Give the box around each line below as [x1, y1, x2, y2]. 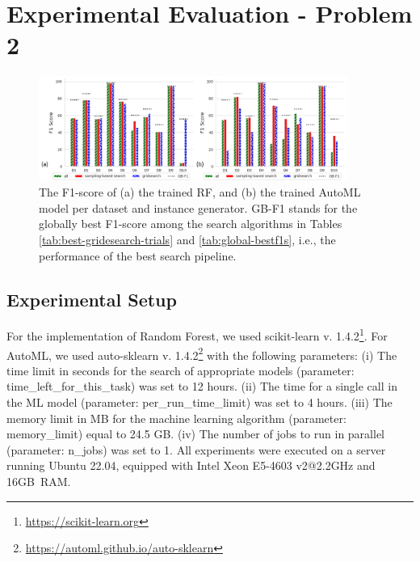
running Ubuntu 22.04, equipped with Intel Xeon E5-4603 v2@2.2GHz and [6, 457, 376, 474]
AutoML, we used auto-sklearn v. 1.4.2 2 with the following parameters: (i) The [6, 344, 397, 363]
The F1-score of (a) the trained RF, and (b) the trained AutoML [39, 184, 361, 201]
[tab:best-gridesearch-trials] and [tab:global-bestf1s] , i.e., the [39, 230, 336, 247]
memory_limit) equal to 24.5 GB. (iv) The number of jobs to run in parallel [6, 425, 384, 442]
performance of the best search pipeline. [39, 247, 237, 264]
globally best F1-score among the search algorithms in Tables [39, 215, 342, 232]
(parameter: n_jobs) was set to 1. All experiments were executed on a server [6, 441, 386, 458]
